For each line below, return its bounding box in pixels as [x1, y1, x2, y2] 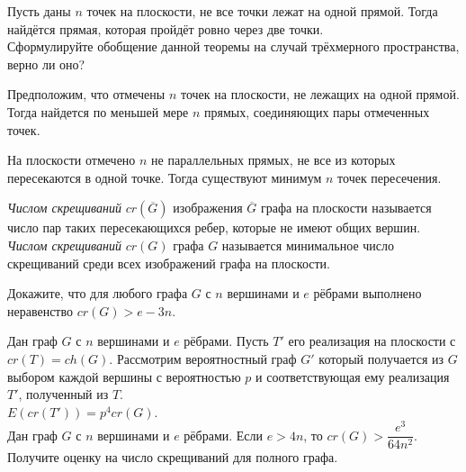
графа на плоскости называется [260, 198, 432, 217]
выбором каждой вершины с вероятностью [7, 367, 241, 386]
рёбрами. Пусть [184, 331, 269, 350]
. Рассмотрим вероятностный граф [109, 349, 297, 368]
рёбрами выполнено [313, 284, 422, 303]
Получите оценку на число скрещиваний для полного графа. [7, 448, 338, 467]
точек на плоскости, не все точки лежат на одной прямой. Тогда [86, 2, 438, 20]
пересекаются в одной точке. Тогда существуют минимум [7, 168, 322, 186]
